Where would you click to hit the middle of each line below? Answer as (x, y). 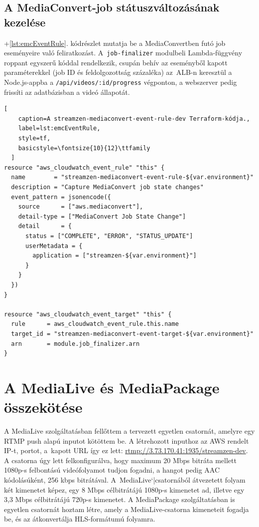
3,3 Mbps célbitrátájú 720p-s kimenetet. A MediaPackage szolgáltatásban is (120, 499)
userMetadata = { (54, 246)
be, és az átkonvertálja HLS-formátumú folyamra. (80, 519)
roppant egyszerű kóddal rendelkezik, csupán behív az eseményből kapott (116, 62)
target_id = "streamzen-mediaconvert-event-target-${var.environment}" (132, 334)
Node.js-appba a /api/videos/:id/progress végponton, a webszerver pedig (121, 82)
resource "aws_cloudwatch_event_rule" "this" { (84, 167)
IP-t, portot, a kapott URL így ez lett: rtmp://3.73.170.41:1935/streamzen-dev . (126, 450)
